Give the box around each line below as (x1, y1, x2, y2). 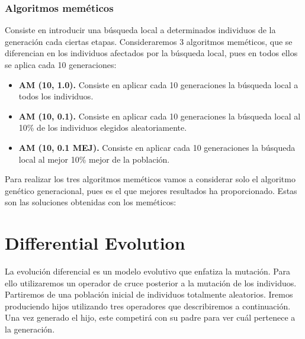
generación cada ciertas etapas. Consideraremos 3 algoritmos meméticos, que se (5, 35, 293, 47)
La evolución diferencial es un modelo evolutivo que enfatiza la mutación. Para (5, 265, 290, 277)
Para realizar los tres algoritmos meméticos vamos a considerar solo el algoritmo (5, 173, 296, 185)
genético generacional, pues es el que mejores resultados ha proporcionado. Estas (5, 184, 297, 196)
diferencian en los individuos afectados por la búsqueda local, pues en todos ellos (5, 47, 298, 59)
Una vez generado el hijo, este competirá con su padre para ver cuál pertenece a (5, 311, 296, 324)
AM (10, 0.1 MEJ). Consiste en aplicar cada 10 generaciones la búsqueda (18, 141, 296, 153)
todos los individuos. (18, 90, 94, 102)
